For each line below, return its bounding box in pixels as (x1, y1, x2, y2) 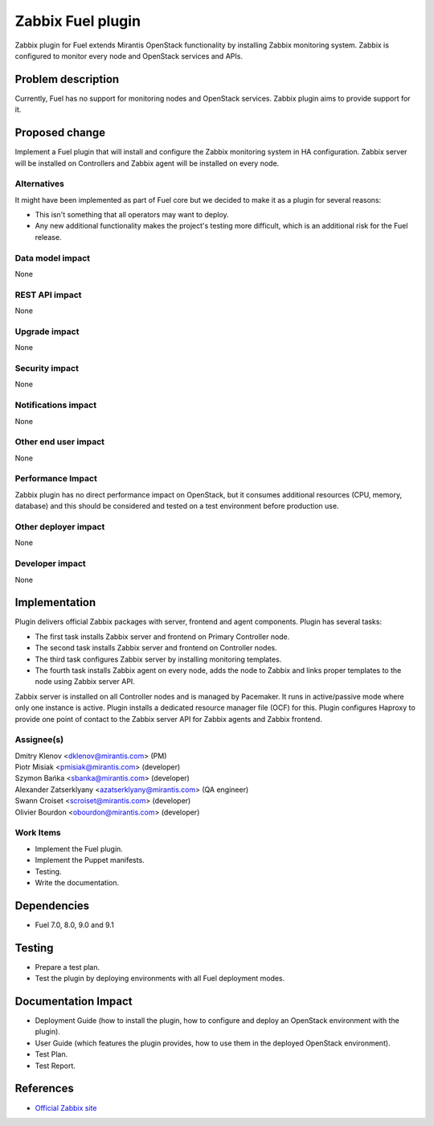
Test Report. (35, 1061, 76, 1070)
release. (35, 232, 62, 241)
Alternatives (14, 178, 64, 189)
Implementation (14, 596, 96, 609)
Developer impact (14, 558, 86, 569)
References (14, 1082, 74, 1095)
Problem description (14, 72, 120, 86)
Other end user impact (14, 436, 104, 448)
